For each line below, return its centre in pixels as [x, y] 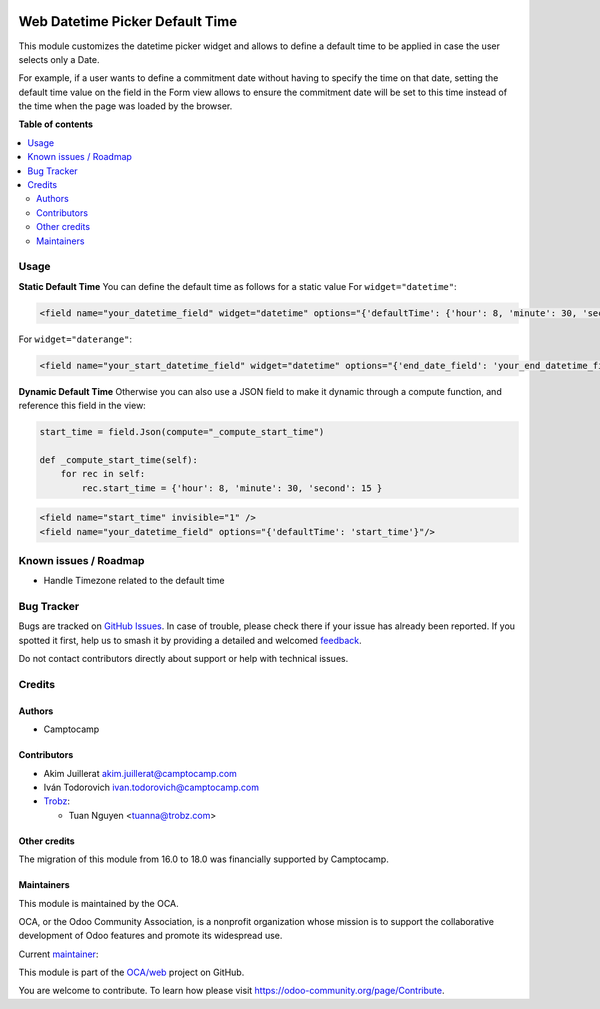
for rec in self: [103, 474]
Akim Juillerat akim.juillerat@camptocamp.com [140, 773]
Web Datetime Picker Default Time [128, 21]
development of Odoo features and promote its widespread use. [150, 936]
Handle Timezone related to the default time [134, 581]
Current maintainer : [58, 954]
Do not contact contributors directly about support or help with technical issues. [183, 659]
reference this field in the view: [82, 406]
